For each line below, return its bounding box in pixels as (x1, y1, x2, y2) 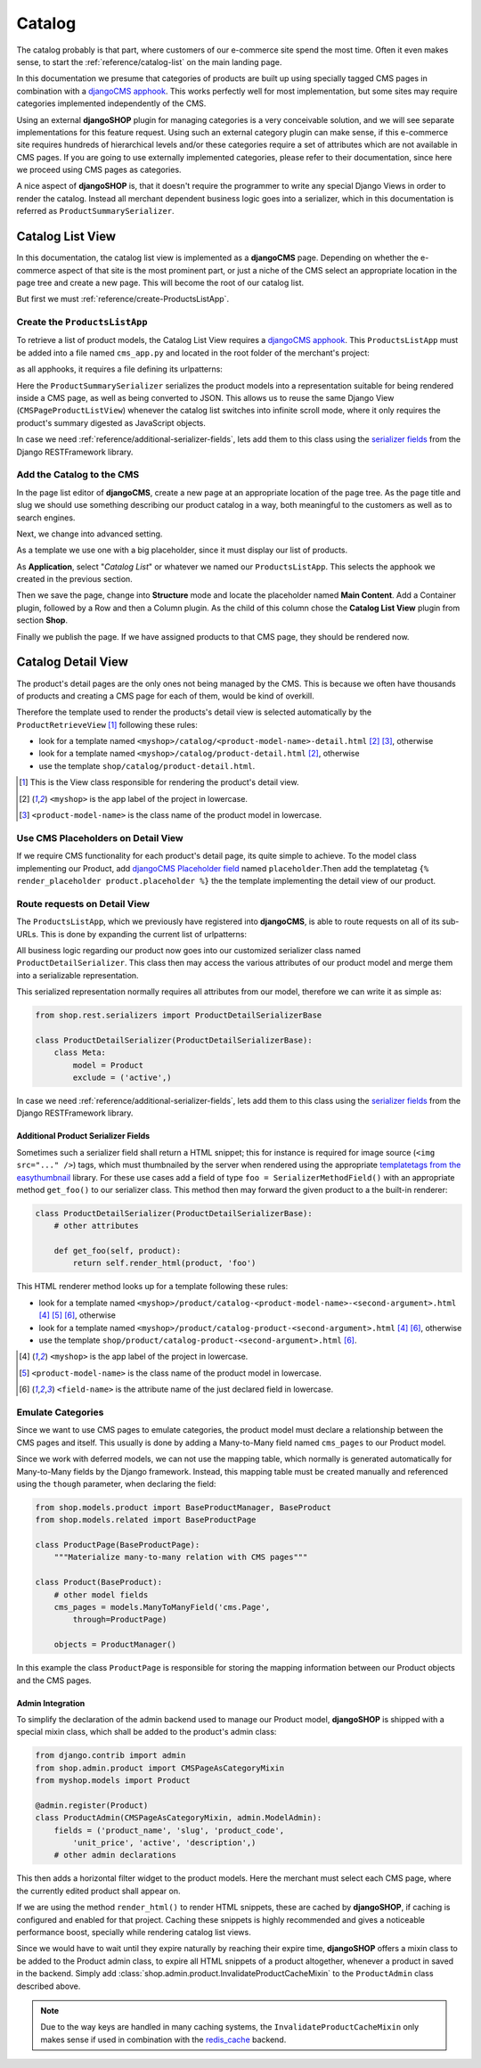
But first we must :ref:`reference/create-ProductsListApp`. (16, 294, 230, 305)
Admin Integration (16, 1697, 86, 1708)
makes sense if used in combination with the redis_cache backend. (40, 2034, 287, 2045)
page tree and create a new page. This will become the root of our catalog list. (16, 277, 305, 288)
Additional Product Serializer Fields (16, 1131, 151, 1141)
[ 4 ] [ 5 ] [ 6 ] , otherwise (38, 1310, 116, 1320)
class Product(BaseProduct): (35, 1577, 163, 1588)
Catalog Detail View (16, 655, 128, 670)
